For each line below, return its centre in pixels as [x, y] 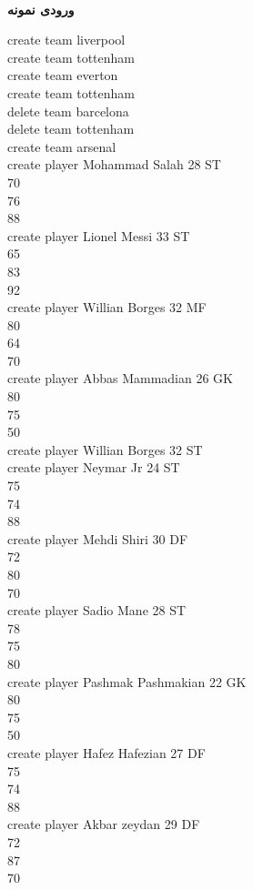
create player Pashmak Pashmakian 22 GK [127, 681]
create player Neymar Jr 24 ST [94, 467]
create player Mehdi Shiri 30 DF [98, 538]
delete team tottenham [71, 129]
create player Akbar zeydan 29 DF [104, 824]
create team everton [63, 75]
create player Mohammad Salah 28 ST [114, 164]
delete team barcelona [68, 111]
